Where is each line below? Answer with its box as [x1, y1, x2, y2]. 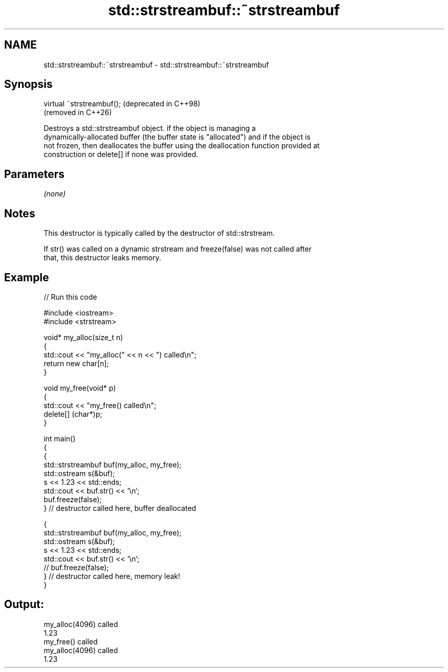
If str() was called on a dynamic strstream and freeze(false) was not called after [43, 244, 312, 254]
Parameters [4, 167, 64, 181]
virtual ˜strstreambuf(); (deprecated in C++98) [43, 99, 200, 108]
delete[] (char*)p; [43, 409, 102, 418]
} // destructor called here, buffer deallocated [43, 503, 196, 512]
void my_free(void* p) [43, 383, 116, 392]
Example [4, 271, 49, 284]
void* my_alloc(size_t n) [43, 332, 123, 342]
